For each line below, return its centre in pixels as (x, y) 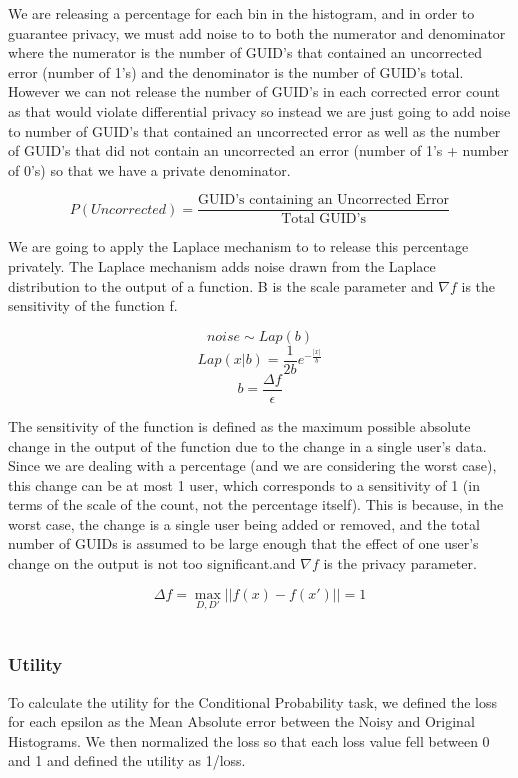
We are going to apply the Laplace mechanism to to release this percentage (238, 246)
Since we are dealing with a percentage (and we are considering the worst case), (252, 465)
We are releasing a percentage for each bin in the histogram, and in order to (241, 13)
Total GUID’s (323, 219)
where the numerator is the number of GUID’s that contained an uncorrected (245, 52)
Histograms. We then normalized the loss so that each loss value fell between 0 (249, 740)
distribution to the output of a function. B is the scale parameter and (221, 285)
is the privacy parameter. (400, 563)
